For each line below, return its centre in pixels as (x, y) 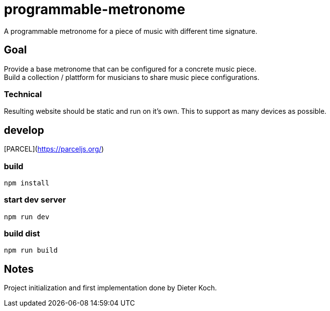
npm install (27, 183)
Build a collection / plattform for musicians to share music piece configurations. (132, 77)
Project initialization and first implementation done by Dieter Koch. (110, 288)
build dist (22, 234)
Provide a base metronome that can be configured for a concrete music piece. (130, 69)
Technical (23, 94)
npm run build (31, 250)
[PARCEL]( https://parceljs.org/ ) (54, 149)
